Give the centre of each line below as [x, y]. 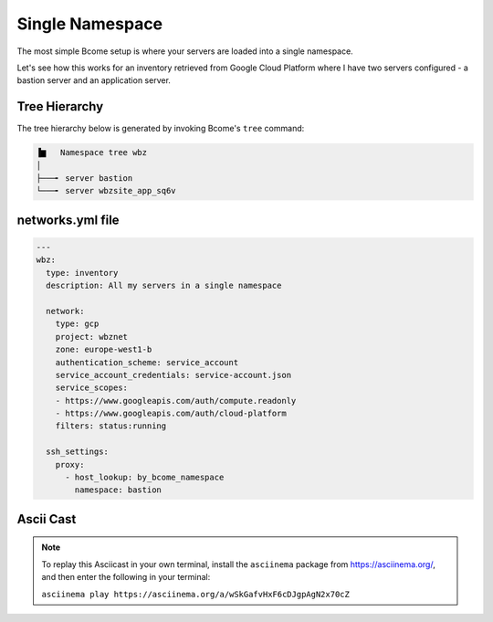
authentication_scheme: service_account [147, 362]
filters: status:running [111, 426]
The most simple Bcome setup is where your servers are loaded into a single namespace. [185, 51]
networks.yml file [68, 220]
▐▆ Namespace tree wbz [92, 153]
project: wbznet [91, 337]
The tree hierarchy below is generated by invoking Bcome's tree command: [161, 129]
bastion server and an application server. [94, 80]
